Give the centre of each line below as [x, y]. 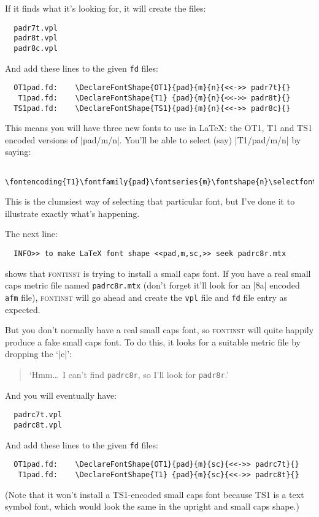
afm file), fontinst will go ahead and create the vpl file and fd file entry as [146, 297]
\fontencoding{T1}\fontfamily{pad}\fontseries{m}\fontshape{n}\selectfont [161, 182]
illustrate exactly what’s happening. [72, 213]
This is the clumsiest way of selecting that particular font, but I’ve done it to [150, 201]
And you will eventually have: [61, 395]
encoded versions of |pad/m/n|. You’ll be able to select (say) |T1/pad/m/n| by [153, 139]
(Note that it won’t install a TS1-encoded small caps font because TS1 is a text [155, 494]
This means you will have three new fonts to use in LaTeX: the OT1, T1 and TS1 [159, 128]
